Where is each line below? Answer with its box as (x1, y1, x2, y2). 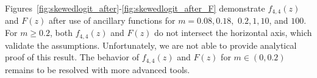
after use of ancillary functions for (48, 14, 176, 27)
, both (50, 26, 73, 39)
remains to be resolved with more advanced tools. (5, 63, 190, 76)
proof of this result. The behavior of (5, 51, 140, 63)
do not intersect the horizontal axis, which (154, 26, 312, 39)
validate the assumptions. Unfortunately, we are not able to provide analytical (5, 38, 297, 51)
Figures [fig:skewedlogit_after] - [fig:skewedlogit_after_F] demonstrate (5, 2, 265, 14)
